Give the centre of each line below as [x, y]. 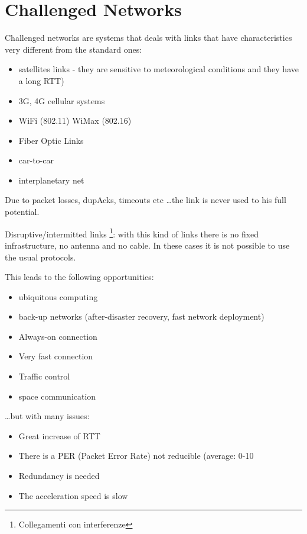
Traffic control [44, 376]
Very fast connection [56, 356]
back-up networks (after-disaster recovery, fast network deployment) [141, 316]
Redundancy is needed [59, 476]
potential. [22, 212]
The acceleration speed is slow [73, 495]
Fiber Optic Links [51, 140]
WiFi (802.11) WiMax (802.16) [75, 120]
